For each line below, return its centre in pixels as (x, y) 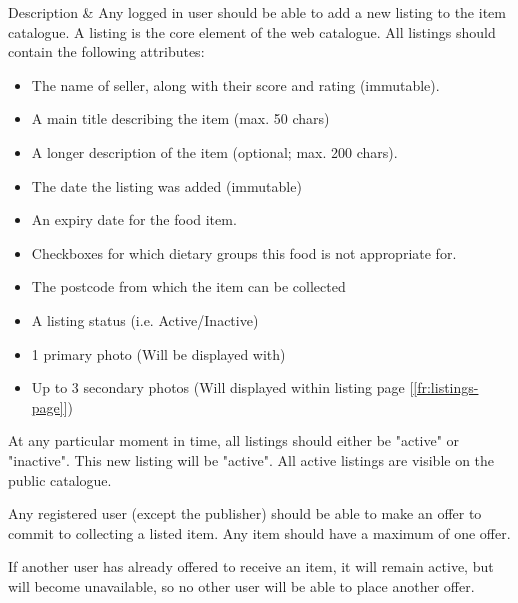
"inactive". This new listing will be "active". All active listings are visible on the (251, 459)
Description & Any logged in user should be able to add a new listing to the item (257, 12)
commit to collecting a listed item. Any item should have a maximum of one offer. (259, 532)
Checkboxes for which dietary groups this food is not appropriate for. (244, 252)
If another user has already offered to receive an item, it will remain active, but (251, 566)
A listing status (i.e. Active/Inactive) (145, 319)
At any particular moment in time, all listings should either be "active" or (234, 440)
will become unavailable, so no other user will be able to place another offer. (241, 585)
